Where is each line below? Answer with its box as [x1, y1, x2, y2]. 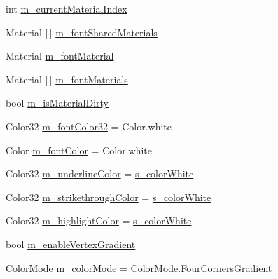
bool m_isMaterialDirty [6, 95, 109, 110]
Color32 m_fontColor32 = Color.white [6, 118, 172, 133]
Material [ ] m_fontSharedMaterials [6, 25, 158, 39]
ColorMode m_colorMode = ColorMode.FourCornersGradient [6, 260, 272, 275]
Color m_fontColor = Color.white [6, 142, 152, 157]
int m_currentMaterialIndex [6, 1, 127, 15]
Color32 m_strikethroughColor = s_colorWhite [6, 189, 211, 204]
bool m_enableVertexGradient [6, 236, 136, 251]
